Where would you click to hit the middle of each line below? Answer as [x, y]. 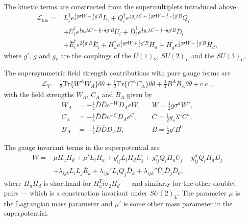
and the [203, 55]
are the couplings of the [96, 55]
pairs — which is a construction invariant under [76, 192]
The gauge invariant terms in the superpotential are [82, 147]
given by [139, 94]
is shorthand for [67, 183]
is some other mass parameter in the [178, 203]
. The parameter [202, 192]
